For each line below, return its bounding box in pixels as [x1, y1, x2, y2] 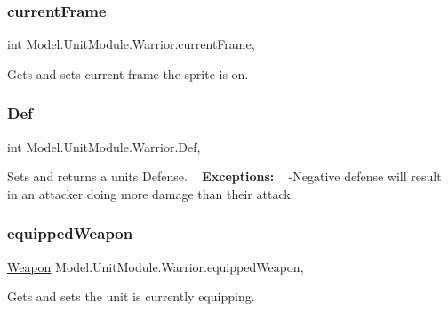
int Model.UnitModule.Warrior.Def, [7, 137, 201, 155]
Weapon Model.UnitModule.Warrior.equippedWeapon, [7, 257, 304, 275]
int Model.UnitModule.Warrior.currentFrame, [7, 35, 255, 53]
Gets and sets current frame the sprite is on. [7, 64, 249, 83]
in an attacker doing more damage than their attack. [7, 184, 294, 203]
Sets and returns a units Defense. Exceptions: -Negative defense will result [7, 167, 442, 186]
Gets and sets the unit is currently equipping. [7, 287, 255, 306]
